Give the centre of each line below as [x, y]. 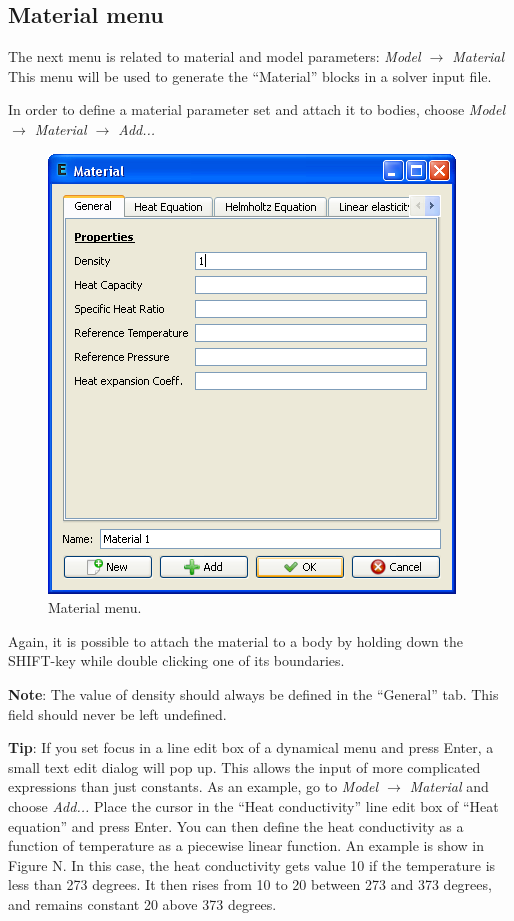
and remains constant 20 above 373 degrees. [142, 903]
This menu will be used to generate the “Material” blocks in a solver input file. [250, 75]
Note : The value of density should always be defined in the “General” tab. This [253, 693]
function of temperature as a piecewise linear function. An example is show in [246, 845]
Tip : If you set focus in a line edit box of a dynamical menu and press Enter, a [251, 747]
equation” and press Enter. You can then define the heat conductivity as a [236, 825]
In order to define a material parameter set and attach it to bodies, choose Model [257, 109]
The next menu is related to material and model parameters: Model [214, 56]
